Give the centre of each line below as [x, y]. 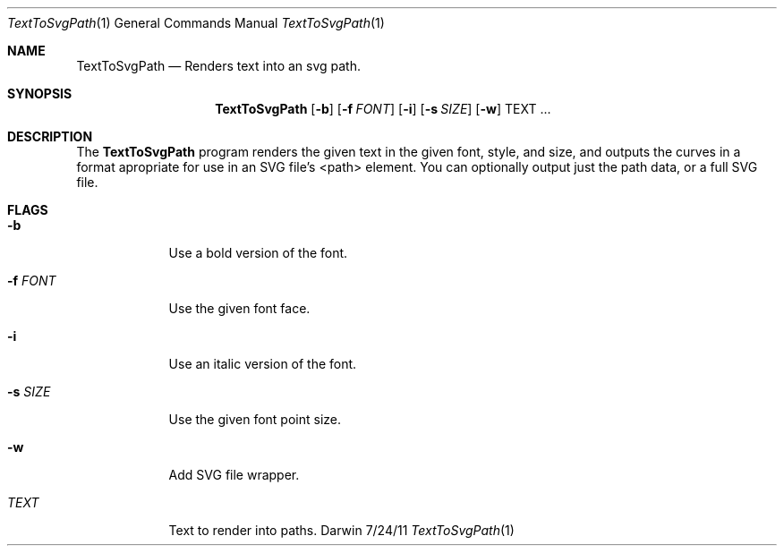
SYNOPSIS [40, 94]
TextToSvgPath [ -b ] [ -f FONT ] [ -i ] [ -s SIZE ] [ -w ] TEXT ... [383, 109]
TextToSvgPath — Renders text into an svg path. [219, 66]
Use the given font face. [239, 308]
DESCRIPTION [50, 136]
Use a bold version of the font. [258, 253]
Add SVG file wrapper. [234, 475]
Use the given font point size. [255, 419]
